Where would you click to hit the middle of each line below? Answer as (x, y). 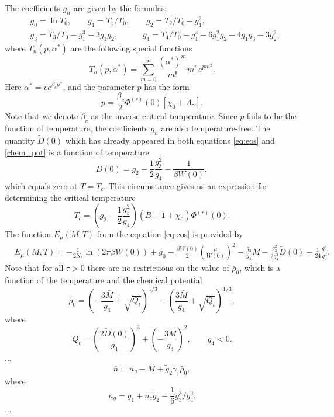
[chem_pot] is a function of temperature (77, 152)
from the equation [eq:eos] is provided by (170, 234)
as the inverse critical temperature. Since (164, 116)
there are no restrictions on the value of (158, 268)
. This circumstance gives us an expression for (186, 186)
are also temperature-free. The (216, 128)
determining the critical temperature (70, 197)
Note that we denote (42, 116)
